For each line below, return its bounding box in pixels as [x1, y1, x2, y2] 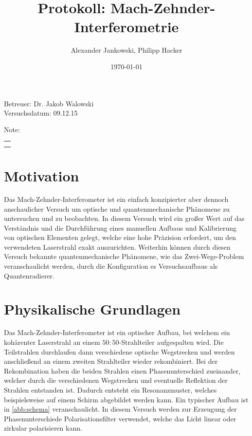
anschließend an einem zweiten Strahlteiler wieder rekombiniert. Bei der [4, 356, 218, 366]
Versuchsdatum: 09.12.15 [4, 108, 78, 118]
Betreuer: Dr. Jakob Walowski [4, 98, 94, 108]
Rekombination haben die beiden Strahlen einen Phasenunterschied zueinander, [4, 365, 241, 376]
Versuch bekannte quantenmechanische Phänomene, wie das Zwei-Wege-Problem [4, 251, 244, 261]
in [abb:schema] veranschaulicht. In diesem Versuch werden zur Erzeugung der [4, 404, 237, 414]
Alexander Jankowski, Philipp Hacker [71, 45, 182, 55]
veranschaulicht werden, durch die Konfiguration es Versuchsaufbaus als [4, 261, 218, 271]
